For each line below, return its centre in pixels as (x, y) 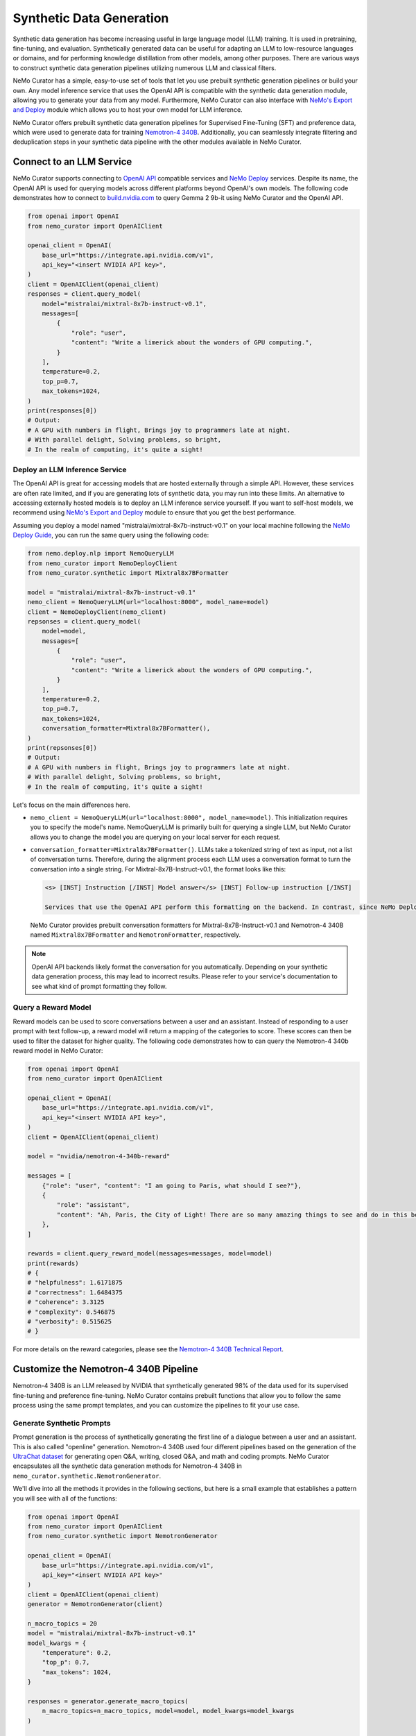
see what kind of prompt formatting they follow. (99, 986)
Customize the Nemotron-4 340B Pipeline (106, 1369)
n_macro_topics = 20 (62, 1624)
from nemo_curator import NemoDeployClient (103, 563)
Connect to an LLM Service (72, 162)
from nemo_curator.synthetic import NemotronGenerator (122, 1536)
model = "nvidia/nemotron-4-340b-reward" (99, 1157)
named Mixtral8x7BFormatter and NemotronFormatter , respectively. (136, 935)
